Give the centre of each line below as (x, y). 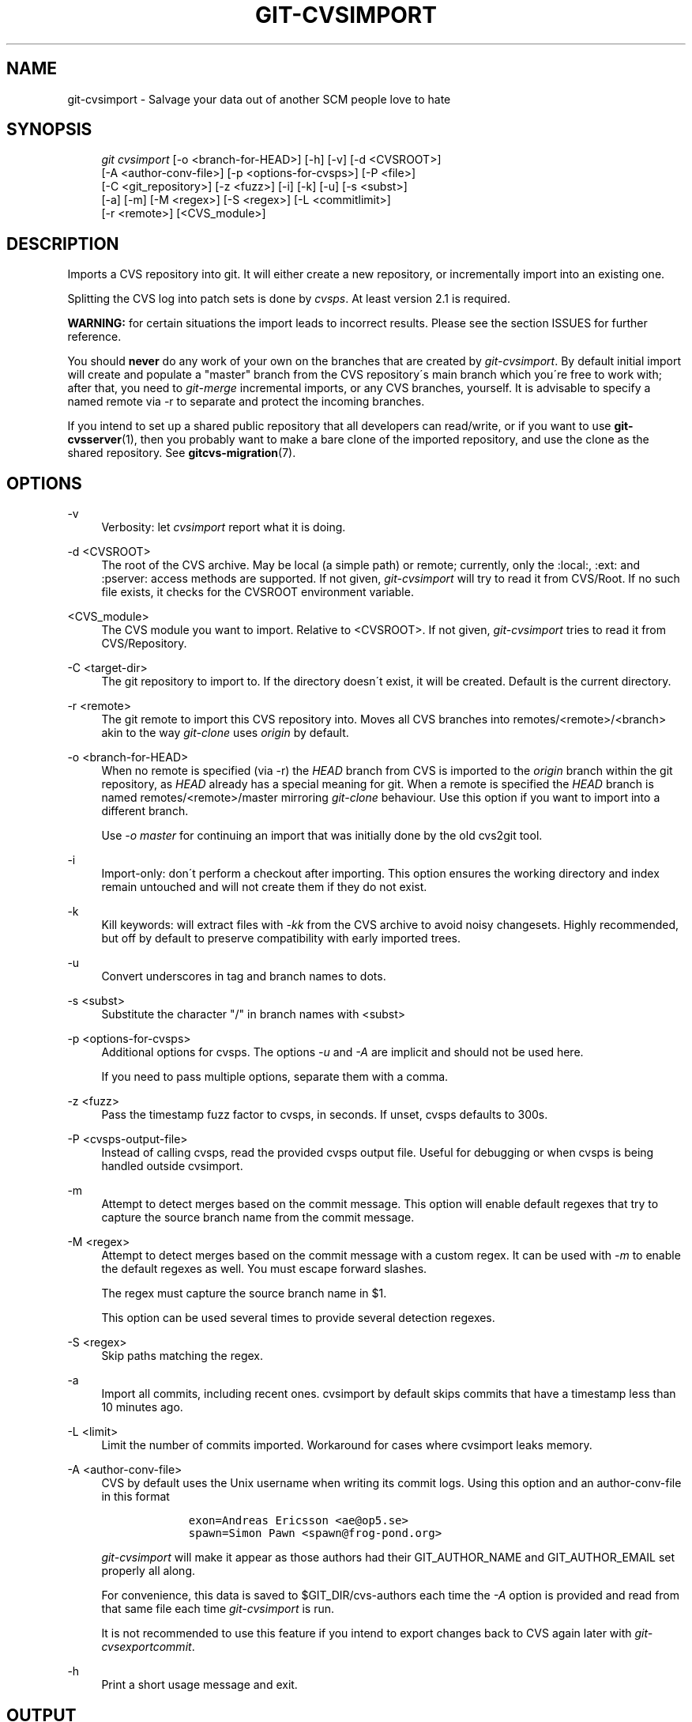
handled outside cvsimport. (172, 1166)
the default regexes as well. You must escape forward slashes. (264, 1269)
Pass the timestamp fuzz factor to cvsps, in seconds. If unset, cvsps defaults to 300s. (325, 1115)
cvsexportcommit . (148, 1647)
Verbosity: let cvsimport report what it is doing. (224, 527)
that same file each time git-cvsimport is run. (218, 1609)
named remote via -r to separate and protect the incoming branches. (246, 402)
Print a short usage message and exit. (199, 1685)
